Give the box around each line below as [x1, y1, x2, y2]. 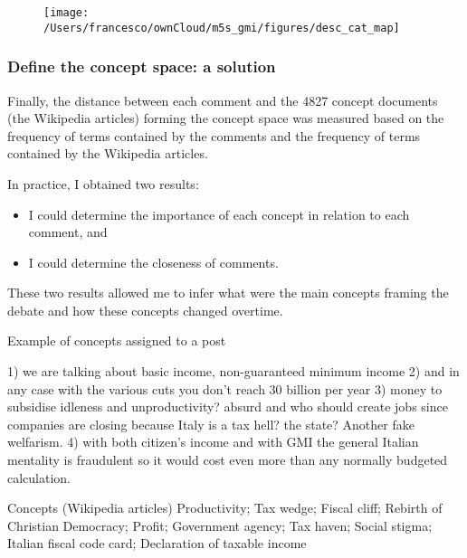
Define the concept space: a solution [7, 55, 276, 78]
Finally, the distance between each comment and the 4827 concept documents [7, 90, 438, 109]
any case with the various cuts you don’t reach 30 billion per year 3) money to [7, 379, 443, 398]
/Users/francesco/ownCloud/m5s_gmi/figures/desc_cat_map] [43, 21, 400, 34]
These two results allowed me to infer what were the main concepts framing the [7, 283, 449, 302]
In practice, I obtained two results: [7, 174, 199, 193]
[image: [43, 6, 90, 19]
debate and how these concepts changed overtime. [7, 300, 283, 319]
